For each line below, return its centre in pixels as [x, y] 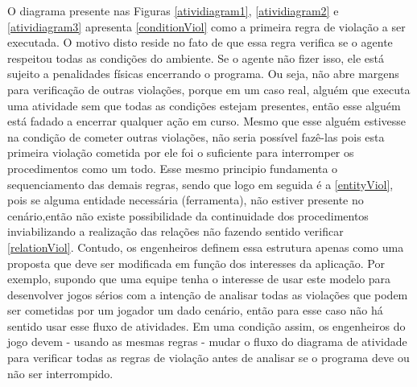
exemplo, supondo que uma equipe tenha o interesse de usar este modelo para [199, 279]
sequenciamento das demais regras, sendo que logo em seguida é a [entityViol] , [200, 184]
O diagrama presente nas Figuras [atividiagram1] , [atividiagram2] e [173, 10]
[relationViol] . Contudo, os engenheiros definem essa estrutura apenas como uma [206, 247]
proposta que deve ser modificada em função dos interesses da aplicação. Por [196, 263]
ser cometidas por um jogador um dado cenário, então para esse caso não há [195, 310]
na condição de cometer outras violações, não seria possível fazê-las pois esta [196, 136]
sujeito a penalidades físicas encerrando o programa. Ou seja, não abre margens [203, 74]
